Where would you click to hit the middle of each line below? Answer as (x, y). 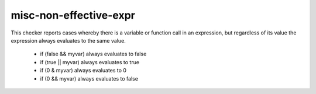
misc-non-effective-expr (73, 15)
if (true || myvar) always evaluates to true (90, 62)
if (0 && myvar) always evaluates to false (89, 78)
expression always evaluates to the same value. (68, 40)
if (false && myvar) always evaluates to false (93, 54)
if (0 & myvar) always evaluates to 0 (83, 71)
